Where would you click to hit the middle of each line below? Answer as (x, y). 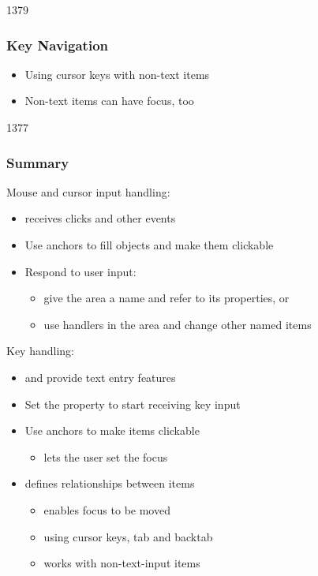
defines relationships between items (110, 483)
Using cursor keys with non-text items (117, 74)
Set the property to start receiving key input (133, 404)
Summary (38, 162)
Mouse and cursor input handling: (88, 191)
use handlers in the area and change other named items (178, 324)
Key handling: (40, 351)
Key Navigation (57, 45)
